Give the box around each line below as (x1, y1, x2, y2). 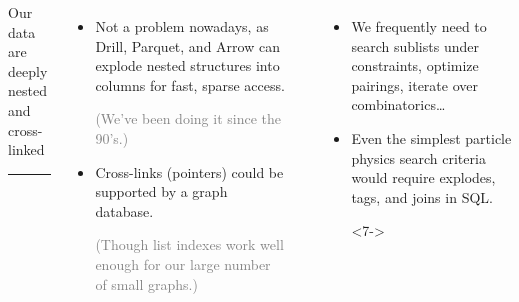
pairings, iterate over (351, 74, 478, 95)
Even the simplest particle (351, 127, 512, 148)
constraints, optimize (351, 55, 479, 76)
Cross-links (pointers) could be (95, 161, 284, 182)
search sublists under (351, 35, 479, 56)
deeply (8, 60, 48, 81)
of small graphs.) (95, 273, 198, 294)
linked (8, 139, 45, 160)
